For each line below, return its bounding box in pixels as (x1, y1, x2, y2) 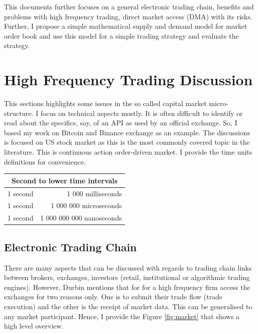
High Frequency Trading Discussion (4, 69, 253, 90)
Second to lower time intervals (11, 175, 118, 185)
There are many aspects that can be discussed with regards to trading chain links (4, 262, 252, 273)
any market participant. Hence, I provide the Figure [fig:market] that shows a (4, 311, 240, 321)
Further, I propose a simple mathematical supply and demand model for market (4, 21, 248, 31)
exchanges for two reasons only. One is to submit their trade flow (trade (4, 291, 223, 302)
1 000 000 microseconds (51, 200, 122, 211)
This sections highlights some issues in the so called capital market (4, 98, 207, 109)
